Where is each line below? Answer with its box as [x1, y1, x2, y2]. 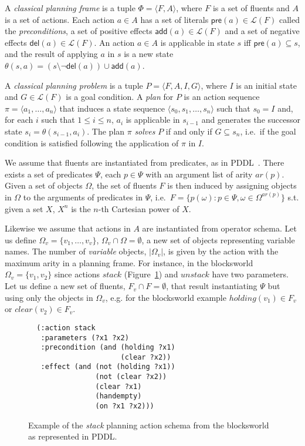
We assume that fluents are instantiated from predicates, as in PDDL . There [5, 156, 284, 169]
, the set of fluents [91, 179, 157, 192]
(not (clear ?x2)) [95, 373, 167, 381]
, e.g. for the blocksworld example [105, 291, 226, 303]
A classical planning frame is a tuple [5, 2, 135, 14]
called [279, 13, 300, 25]
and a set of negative [225, 25, 300, 37]
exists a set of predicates [5, 167, 93, 180]
